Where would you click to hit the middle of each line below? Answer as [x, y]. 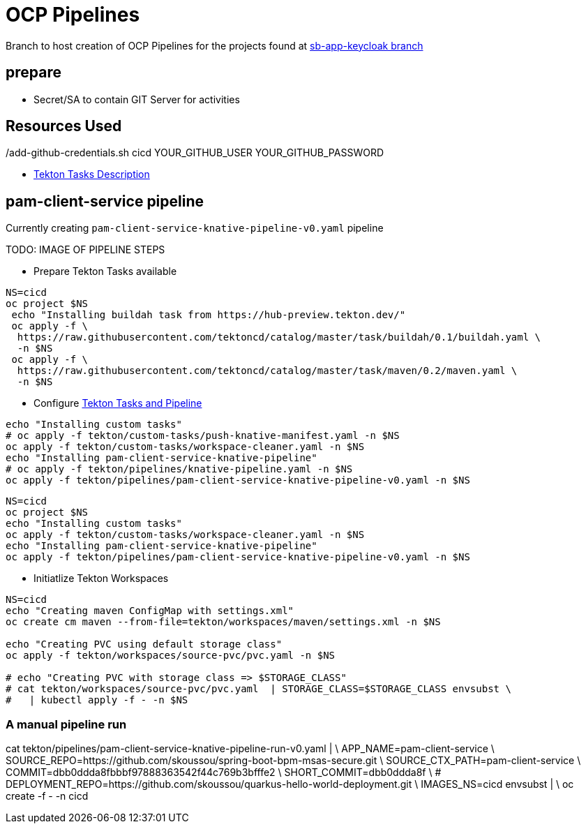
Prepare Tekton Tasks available [105, 271]
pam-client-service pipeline [105, 201]
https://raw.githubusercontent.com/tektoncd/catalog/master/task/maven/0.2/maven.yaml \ [267, 371]
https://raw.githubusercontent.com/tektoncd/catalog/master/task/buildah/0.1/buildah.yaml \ [279, 337]
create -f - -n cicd [47, 796]
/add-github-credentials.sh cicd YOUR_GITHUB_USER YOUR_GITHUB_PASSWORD [195, 153]
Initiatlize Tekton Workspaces [101, 578]
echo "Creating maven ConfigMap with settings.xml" [150, 611]
